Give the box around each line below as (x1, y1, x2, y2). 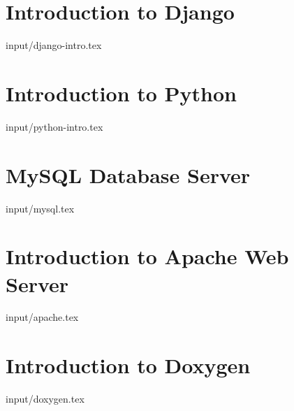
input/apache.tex (6, 310, 79, 324)
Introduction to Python (6, 78, 237, 107)
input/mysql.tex (6, 201, 75, 215)
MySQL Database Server (6, 160, 251, 189)
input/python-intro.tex (6, 119, 103, 134)
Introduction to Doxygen (6, 351, 251, 380)
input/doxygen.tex (6, 391, 84, 406)
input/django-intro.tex (6, 38, 102, 52)
